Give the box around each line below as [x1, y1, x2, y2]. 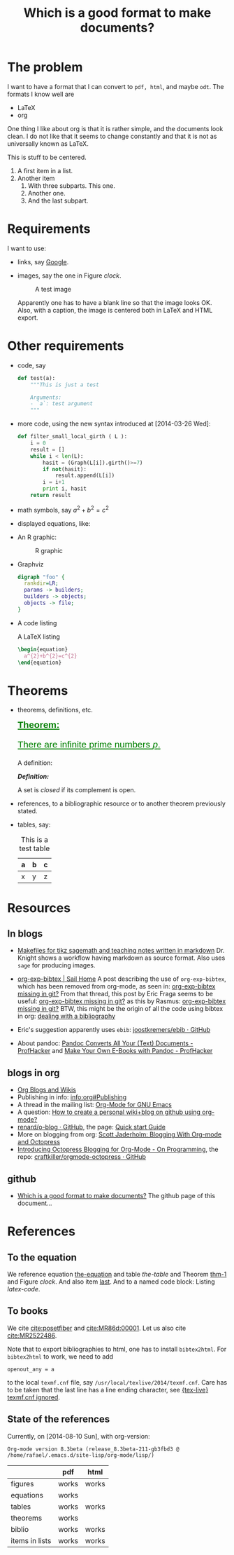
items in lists [10, 1535, 52, 1545]
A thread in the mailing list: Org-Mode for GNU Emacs [17, 1101, 173, 1109]
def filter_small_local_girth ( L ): [17, 433, 128, 440]
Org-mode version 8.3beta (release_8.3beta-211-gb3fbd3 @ [7, 1446, 180, 1453]
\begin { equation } [17, 646, 68, 653]
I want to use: [7, 244, 47, 252]
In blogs [7, 928, 43, 939]
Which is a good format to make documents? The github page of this [17, 1192, 215, 1200]
